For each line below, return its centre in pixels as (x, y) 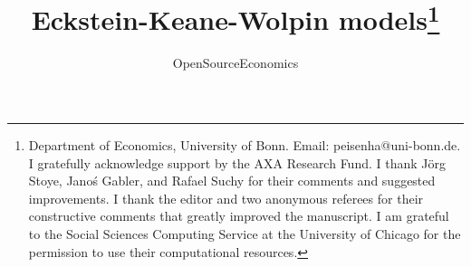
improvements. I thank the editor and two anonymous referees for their (226, 198)
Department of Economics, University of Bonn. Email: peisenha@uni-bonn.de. (245, 145)
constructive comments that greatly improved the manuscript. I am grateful (239, 216)
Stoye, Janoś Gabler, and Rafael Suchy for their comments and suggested (232, 181)
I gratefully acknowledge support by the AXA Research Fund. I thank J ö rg (237, 162)
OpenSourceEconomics (235, 63)
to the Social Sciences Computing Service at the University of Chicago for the (245, 234)
